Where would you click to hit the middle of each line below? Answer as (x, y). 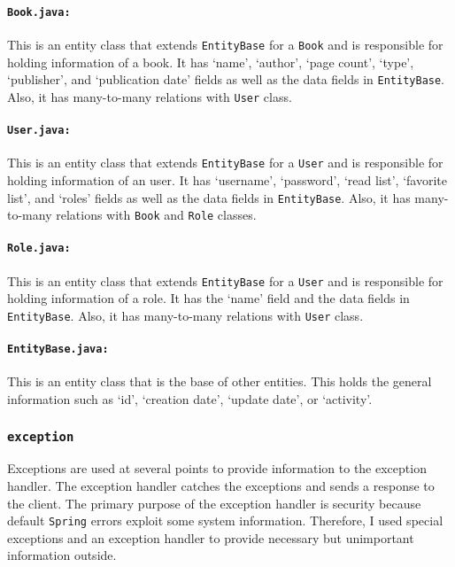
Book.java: (39, 12)
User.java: (39, 131)
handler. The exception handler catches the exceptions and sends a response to (221, 486)
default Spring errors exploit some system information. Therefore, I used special (225, 520)
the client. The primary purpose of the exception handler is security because (214, 503)
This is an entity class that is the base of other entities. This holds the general (220, 381)
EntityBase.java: (58, 350)
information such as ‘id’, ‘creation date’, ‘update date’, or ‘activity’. (190, 399)
